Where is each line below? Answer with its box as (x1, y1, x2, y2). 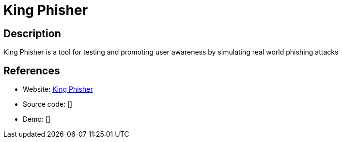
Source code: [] (23, 100, 73, 109)
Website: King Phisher (23, 85, 93, 94)
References (3, 64, 60, 77)
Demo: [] (23, 115, 51, 124)
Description (3, 27, 61, 40)
